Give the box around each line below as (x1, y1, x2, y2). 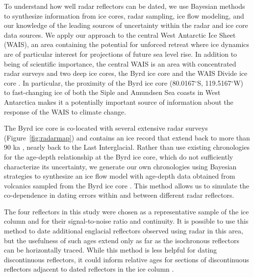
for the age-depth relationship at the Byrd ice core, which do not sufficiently (4, 151, 233, 162)
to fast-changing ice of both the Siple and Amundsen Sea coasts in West (4, 87, 221, 97)
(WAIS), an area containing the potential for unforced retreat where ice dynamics (4, 39, 250, 49)
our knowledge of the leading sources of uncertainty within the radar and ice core (4, 20, 248, 30)
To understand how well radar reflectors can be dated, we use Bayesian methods (4, 1, 245, 11)
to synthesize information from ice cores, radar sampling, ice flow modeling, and (4, 10, 244, 21)
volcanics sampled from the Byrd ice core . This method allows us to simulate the (4, 180, 250, 190)
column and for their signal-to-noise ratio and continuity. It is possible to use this (4, 216, 249, 226)
